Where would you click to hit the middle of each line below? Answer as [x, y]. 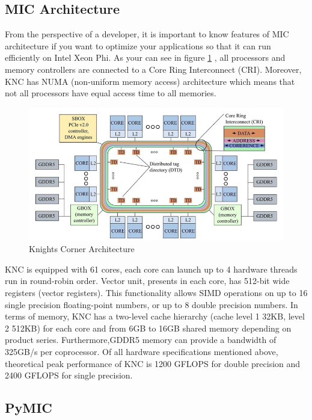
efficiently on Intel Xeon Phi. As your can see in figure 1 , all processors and [145, 57]
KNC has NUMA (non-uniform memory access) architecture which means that [150, 81]
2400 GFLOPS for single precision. [69, 375]
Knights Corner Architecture [82, 249]
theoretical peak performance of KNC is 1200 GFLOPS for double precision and [153, 363]
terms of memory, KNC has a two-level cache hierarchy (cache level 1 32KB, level [155, 316]
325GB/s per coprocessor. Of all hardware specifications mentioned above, [142, 351]
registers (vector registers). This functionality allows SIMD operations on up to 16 [156, 292]
